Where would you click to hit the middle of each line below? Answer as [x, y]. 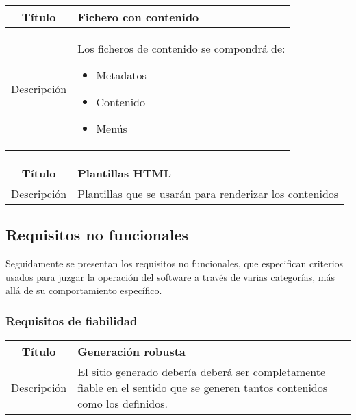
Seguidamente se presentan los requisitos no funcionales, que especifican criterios [175, 263]
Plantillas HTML [125, 173]
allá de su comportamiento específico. [84, 290]
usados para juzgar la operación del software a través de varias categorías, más [170, 276]
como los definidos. [123, 404]
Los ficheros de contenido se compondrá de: [181, 48]
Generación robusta [131, 351]
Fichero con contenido [138, 17]
